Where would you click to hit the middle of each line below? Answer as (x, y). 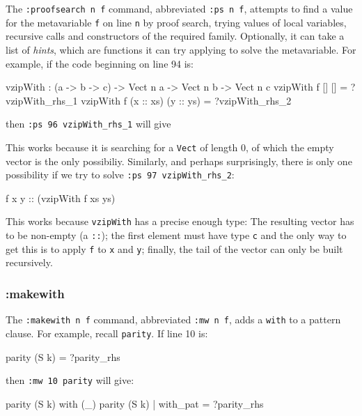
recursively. (29, 262)
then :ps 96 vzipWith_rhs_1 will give (88, 124)
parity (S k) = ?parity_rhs (63, 356)
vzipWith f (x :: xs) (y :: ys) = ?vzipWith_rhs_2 (186, 100)
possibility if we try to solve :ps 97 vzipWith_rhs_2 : (120, 175)
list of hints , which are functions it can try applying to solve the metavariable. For (181, 49)
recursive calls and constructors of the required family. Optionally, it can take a (175, 36)
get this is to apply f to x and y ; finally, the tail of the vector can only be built (174, 248)
